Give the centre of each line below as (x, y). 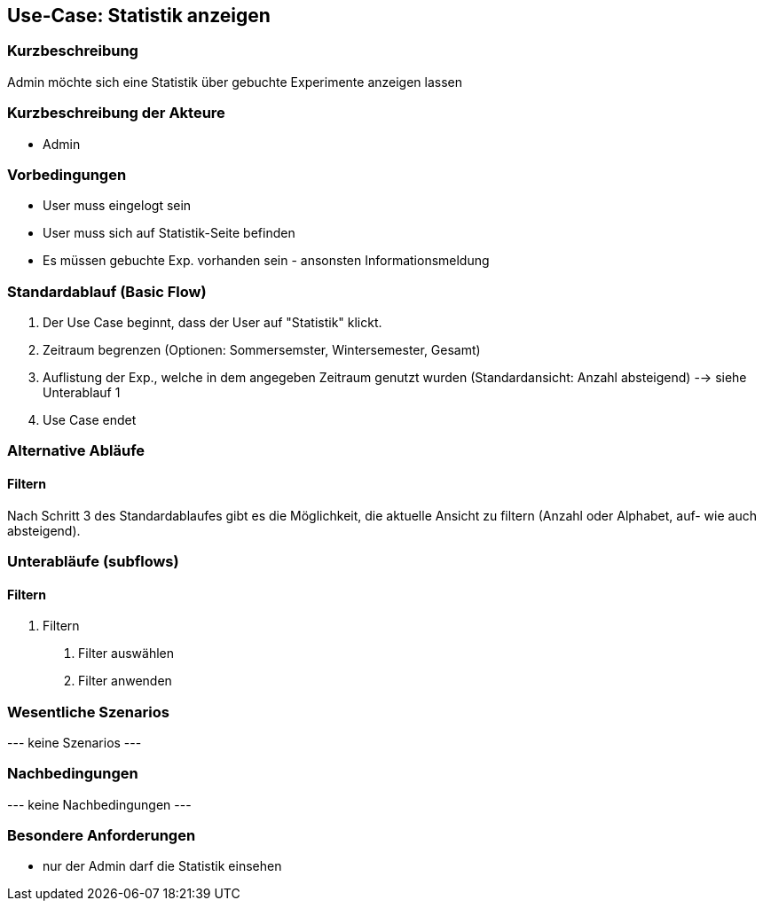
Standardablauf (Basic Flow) (107, 291)
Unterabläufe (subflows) (93, 562)
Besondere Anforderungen (102, 836)
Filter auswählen (126, 654)
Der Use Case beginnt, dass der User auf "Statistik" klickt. (212, 323)
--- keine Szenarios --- (75, 742)
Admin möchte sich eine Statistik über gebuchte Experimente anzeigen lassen (235, 82)
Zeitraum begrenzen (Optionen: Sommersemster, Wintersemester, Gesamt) (262, 350)
